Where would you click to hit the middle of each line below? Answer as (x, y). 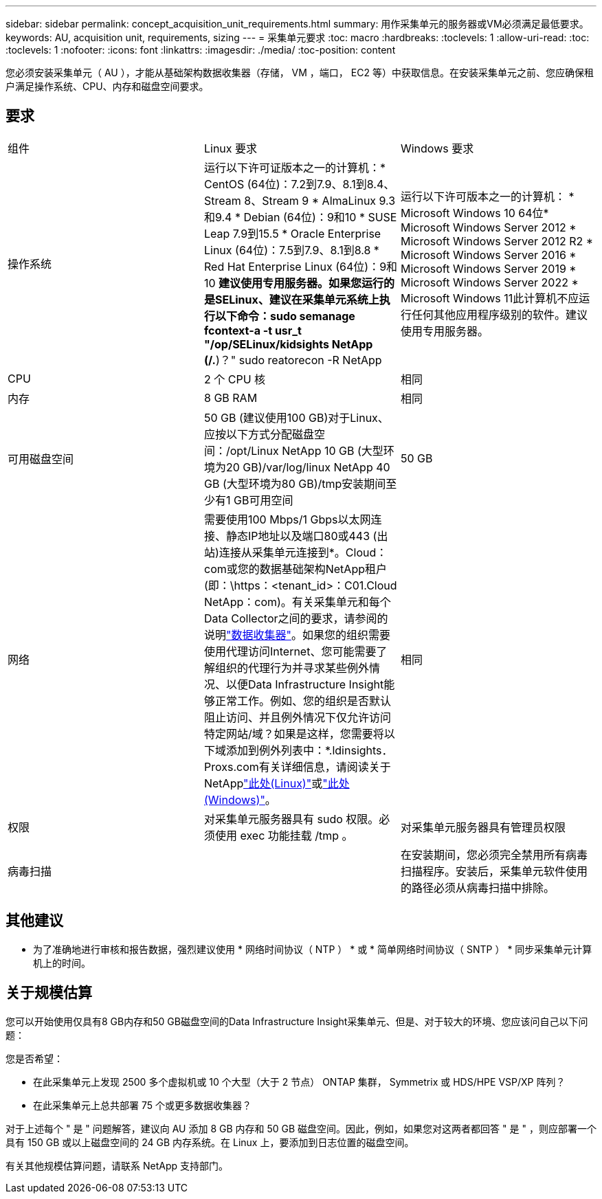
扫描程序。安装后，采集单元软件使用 (494, 871)
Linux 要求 (231, 148)
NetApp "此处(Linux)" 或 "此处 (277, 783)
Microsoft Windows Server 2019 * (488, 268)
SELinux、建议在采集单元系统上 (297, 299)
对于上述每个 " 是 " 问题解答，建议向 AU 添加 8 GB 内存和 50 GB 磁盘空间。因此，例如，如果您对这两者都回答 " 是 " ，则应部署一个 (301, 1128)
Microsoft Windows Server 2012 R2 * (497, 241)
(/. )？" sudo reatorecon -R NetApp (293, 360)
